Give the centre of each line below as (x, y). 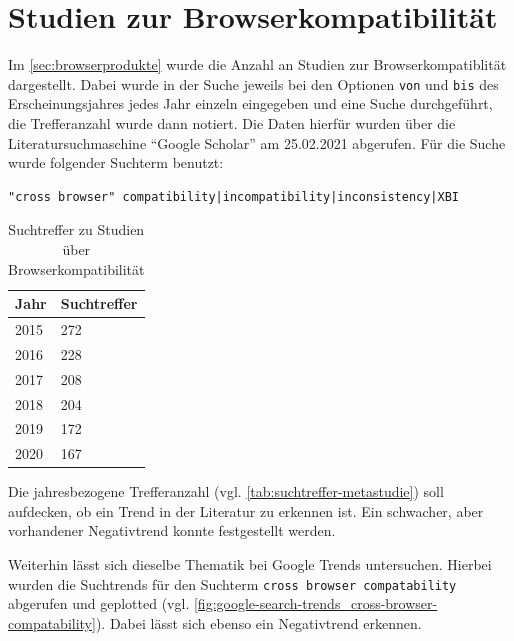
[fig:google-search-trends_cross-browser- (315, 603)
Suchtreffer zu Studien (76, 229)
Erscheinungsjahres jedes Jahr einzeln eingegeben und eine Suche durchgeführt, (250, 103)
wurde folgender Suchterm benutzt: (116, 162)
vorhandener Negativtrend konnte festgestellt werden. (172, 530)
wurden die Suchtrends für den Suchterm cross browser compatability (232, 583)
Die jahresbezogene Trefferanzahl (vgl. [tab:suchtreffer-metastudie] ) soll (226, 491)
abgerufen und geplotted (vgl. (99, 603)
